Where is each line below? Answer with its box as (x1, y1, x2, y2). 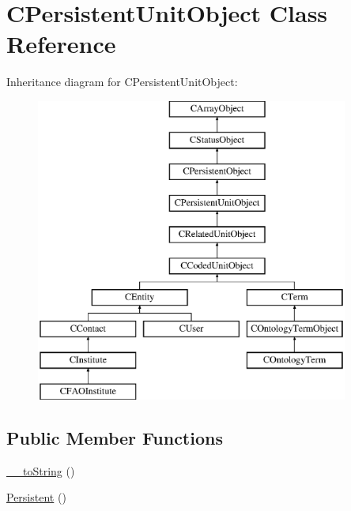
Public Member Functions (6, 425, 223, 449)
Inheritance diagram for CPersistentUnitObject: (6, 73, 238, 90)
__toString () (6, 462, 75, 479)
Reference (6, 28, 116, 60)
